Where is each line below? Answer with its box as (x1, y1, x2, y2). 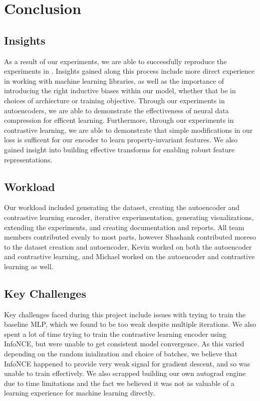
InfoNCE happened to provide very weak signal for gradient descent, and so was (4, 358, 250, 368)
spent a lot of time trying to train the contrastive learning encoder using (4, 328, 226, 339)
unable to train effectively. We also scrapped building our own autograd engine (4, 368, 246, 378)
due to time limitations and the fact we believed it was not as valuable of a (4, 377, 234, 388)
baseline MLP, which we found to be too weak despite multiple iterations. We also (4, 319, 256, 329)
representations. (4, 154, 53, 164)
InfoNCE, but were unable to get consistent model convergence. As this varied (4, 338, 244, 349)
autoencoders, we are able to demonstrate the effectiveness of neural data (4, 105, 229, 115)
